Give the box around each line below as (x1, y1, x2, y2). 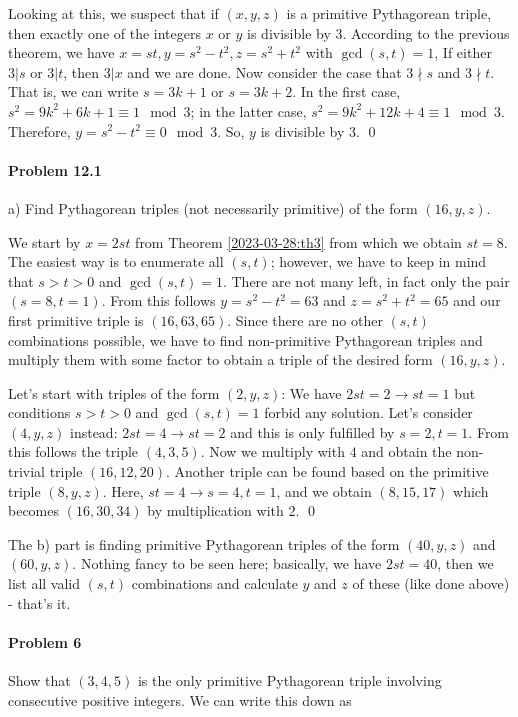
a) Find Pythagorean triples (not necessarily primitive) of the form (8, 197, 418, 218)
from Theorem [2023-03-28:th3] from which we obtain (135, 231, 462, 252)
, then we (437, 553, 494, 574)
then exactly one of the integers (8, 22, 201, 43)
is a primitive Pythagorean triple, (286, 3, 492, 23)
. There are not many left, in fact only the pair (222, 270, 510, 291)
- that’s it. (8, 592, 71, 613)
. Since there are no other (227, 309, 383, 330)
